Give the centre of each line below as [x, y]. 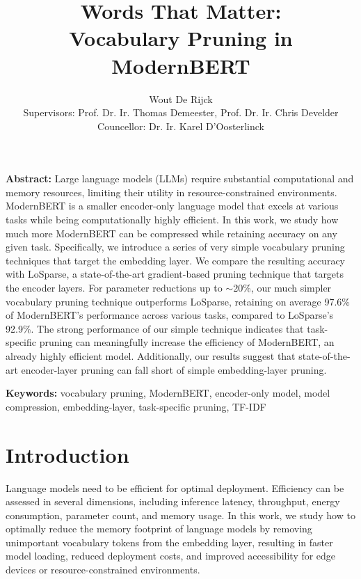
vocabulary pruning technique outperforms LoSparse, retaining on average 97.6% [178, 301]
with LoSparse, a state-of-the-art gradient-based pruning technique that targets [175, 274]
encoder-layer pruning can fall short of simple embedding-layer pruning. [174, 369]
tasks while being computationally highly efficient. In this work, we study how [172, 220]
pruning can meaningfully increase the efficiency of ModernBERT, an [187, 342]
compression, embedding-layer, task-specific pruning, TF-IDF [136, 406]
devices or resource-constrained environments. [103, 570]
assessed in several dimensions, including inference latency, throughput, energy [173, 501]
